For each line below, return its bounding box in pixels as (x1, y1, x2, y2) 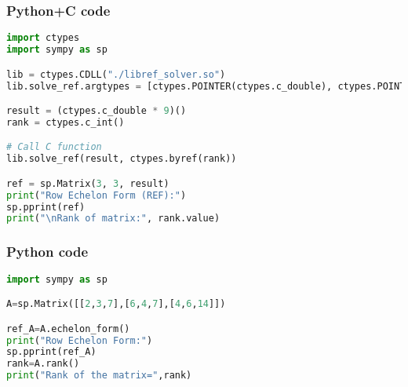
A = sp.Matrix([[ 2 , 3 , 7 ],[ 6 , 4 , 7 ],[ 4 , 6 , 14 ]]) (6, 298, 226, 310)
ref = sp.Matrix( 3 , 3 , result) (6, 177, 169, 189)
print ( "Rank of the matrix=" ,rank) (6, 370, 192, 382)
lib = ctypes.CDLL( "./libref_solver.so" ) (6, 68, 226, 80)
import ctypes (6, 32, 80, 44)
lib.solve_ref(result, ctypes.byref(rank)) (6, 153, 237, 165)
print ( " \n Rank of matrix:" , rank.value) (6, 213, 220, 225)
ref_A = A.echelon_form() (6, 323, 130, 334)
